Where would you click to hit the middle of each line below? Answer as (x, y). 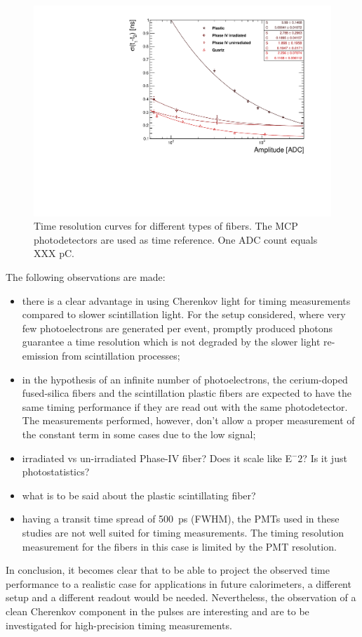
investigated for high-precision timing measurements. (119, 625)
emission (40, 355)
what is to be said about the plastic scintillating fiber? (139, 495)
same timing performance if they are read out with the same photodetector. (185, 406)
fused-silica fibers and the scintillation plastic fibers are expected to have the (187, 393)
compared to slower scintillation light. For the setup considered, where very (184, 314)
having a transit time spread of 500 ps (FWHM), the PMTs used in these (181, 519)
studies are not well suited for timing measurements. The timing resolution (183, 532)
